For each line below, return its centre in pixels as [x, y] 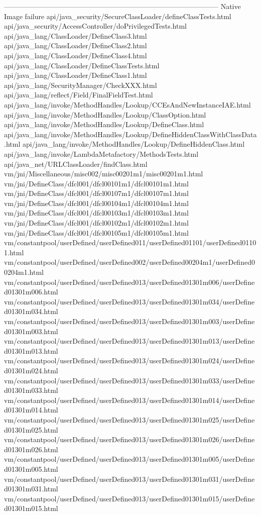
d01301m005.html [31, 469]
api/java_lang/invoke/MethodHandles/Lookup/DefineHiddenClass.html [134, 144]
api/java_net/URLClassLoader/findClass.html [76, 164]
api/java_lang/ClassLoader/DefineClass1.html [76, 75]
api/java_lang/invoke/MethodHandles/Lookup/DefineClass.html [104, 124]
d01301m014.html [31, 410]
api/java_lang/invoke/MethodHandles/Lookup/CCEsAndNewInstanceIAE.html [127, 104]
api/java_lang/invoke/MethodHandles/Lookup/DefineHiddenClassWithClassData [130, 134]
